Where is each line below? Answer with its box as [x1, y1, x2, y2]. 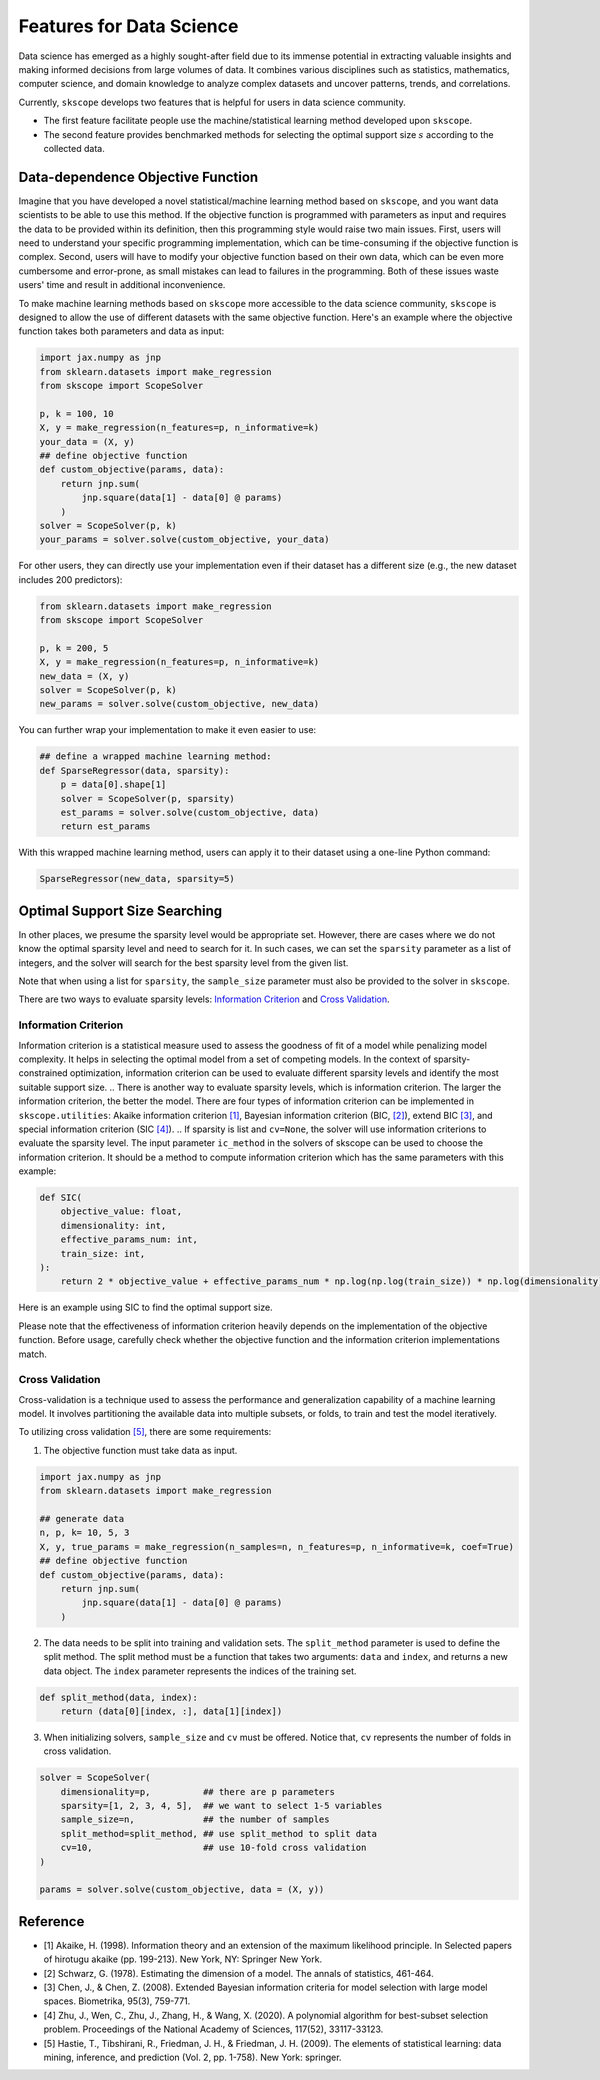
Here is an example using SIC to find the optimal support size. [18, 1301, 274, 1314]
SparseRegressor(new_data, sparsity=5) [39, 873, 235, 885]
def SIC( [39, 1192, 83, 1204]
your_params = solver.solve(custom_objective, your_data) [39, 534, 330, 545]
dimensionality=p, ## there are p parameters [60, 1786, 335, 1797]
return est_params [60, 821, 151, 832]
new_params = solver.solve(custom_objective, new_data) [39, 698, 320, 710]
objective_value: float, [60, 1206, 183, 1217]
